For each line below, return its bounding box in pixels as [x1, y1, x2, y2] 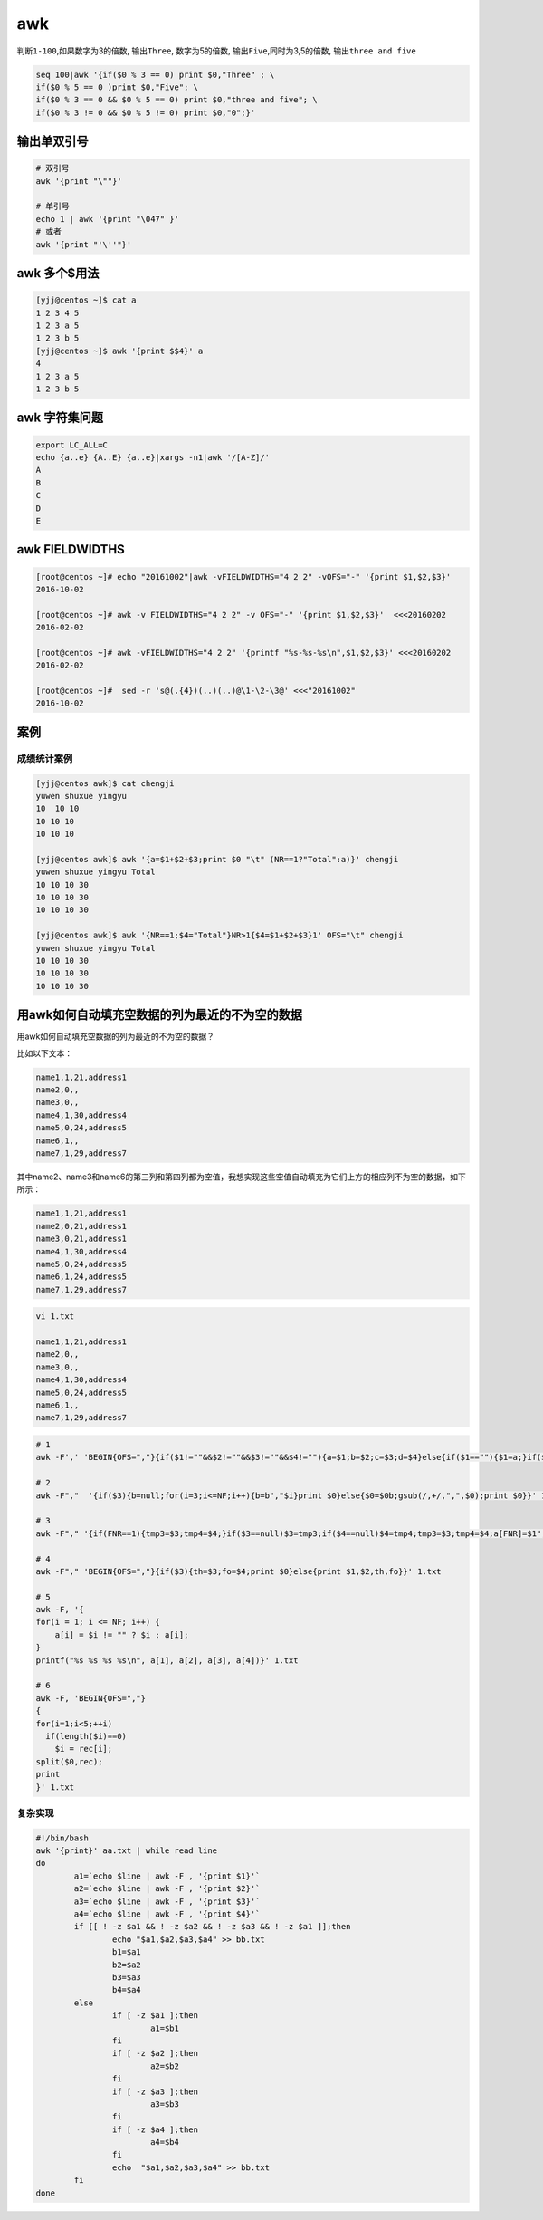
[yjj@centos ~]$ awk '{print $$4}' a [35, 345, 204, 356]
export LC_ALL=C [35, 439, 109, 450]
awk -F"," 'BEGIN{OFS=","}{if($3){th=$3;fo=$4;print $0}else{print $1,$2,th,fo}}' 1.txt [35, 1566, 443, 1576]
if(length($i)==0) [45, 1731, 127, 1741]
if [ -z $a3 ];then [111, 2086, 199, 2097]
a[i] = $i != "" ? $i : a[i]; [54, 1629, 189, 1639]
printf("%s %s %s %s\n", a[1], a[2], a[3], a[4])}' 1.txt [35, 1655, 299, 1666]
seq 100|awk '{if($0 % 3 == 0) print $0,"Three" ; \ [35, 69, 275, 80]
